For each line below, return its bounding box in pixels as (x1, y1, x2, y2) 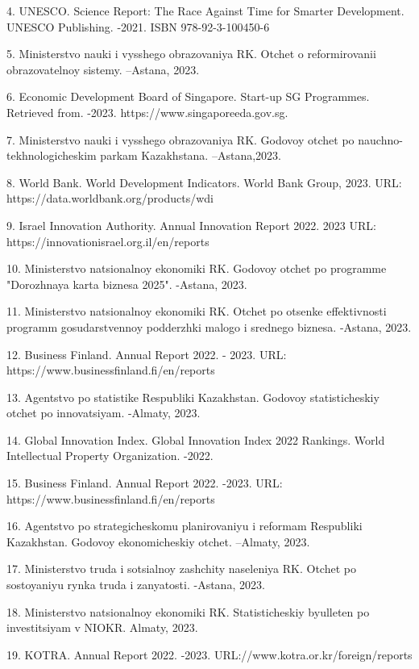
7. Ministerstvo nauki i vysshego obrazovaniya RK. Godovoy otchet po (6, 131, 355, 148)
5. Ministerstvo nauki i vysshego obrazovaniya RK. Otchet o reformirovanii (6, 45, 376, 62)
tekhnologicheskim (6, 147, 97, 164)
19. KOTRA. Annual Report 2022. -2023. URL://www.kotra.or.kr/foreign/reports (6, 646, 413, 663)
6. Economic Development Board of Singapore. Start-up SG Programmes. (6, 88, 370, 105)
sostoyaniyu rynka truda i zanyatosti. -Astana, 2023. (6, 576, 265, 593)
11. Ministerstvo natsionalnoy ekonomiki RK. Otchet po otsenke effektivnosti (6, 303, 387, 320)
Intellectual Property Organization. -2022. (6, 447, 214, 464)
